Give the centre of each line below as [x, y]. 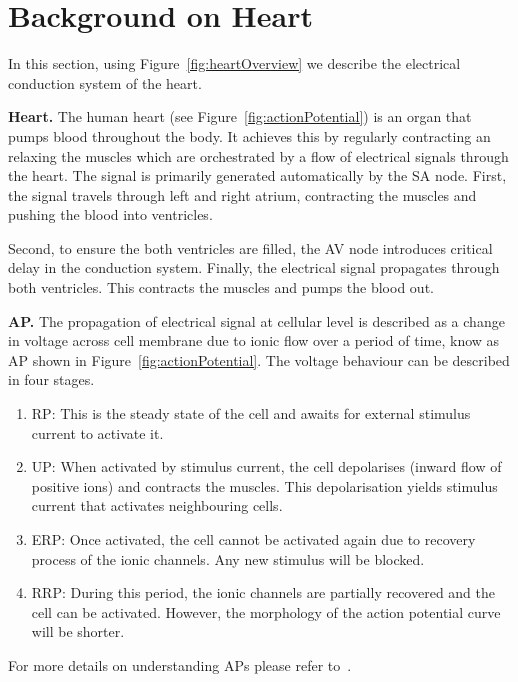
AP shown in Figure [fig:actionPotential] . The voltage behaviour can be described [259, 359]
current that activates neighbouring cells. [157, 505]
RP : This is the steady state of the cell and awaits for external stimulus [251, 413]
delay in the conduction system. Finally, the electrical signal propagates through [254, 267]
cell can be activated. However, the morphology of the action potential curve [266, 611]
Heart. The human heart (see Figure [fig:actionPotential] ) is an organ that [240, 116]
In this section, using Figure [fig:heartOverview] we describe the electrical [234, 63]
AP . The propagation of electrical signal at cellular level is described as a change [256, 320]
